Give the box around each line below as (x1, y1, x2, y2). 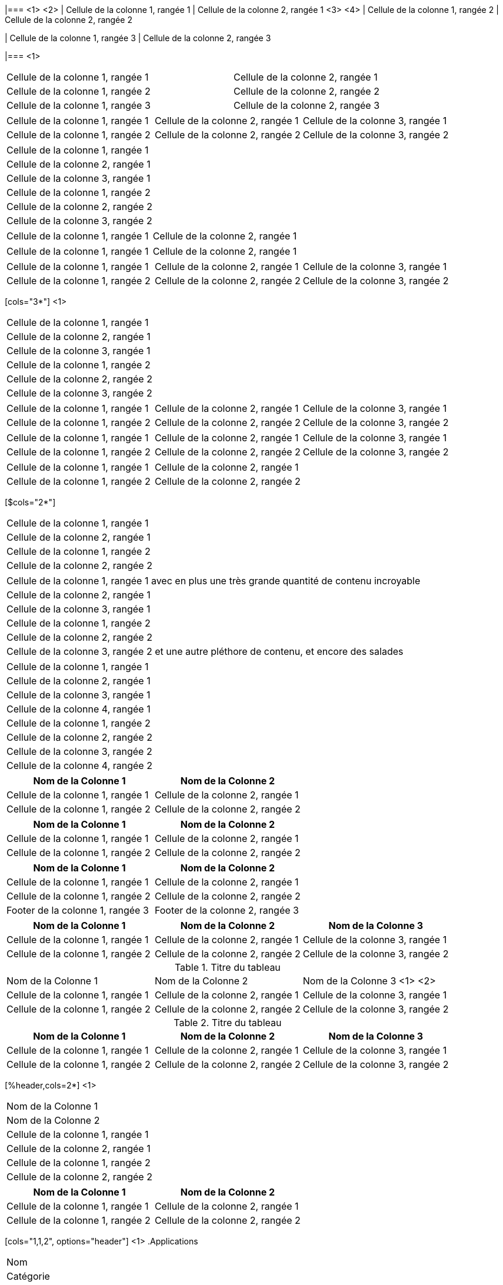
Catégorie (6, 1270, 50, 1282)
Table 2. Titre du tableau (174, 1017, 282, 1028)
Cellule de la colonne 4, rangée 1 (6, 703, 151, 715)
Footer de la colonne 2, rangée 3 (154, 904, 299, 916)
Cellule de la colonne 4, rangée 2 (6, 760, 152, 771)
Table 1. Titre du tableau (174, 961, 281, 973)
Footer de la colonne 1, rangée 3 (6, 904, 149, 916)
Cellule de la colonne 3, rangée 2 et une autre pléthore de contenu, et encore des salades (6, 645, 404, 657)
